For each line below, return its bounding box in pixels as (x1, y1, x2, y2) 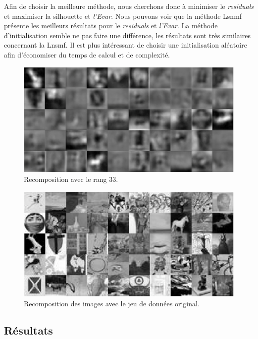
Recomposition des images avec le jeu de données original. (24, 298, 200, 308)
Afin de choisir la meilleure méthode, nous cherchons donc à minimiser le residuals (4, 1, 254, 11)
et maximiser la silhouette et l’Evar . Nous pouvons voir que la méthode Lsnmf (4, 10, 242, 21)
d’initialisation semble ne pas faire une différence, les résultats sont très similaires (4, 30, 251, 40)
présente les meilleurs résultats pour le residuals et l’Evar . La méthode (4, 20, 218, 31)
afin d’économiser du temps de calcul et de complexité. (4, 49, 170, 59)
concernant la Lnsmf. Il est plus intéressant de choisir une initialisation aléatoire (4, 40, 247, 50)
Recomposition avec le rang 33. (24, 174, 118, 184)
